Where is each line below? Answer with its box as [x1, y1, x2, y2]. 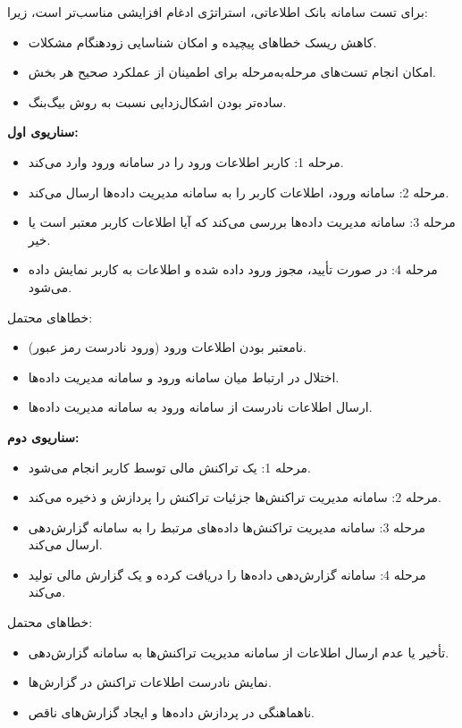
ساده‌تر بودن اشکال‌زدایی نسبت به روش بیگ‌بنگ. [28, 92, 287, 111]
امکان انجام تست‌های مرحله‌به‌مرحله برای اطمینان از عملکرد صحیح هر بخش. [28, 63, 437, 81]
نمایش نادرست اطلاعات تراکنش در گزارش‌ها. [28, 673, 272, 691]
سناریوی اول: [7, 122, 79, 141]
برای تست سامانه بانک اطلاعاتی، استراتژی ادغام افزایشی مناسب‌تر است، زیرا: [7, 3, 428, 21]
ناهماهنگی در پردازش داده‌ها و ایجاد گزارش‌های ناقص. [28, 702, 315, 721]
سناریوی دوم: [7, 427, 80, 446]
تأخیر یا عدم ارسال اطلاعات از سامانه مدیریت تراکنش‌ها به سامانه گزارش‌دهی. [28, 642, 449, 661]
